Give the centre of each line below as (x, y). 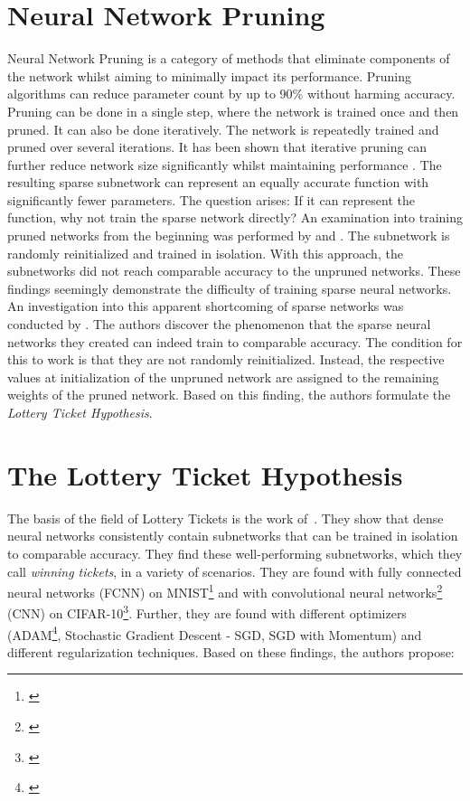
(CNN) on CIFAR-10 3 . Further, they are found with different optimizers (207, 612)
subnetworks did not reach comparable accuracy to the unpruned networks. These (234, 271)
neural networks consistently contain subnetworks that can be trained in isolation (233, 536)
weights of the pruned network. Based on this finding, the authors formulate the (229, 395)
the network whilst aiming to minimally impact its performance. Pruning (209, 75)
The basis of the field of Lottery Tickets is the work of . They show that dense (226, 518)
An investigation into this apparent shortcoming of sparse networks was (206, 306)
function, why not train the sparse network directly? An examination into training (235, 217)
